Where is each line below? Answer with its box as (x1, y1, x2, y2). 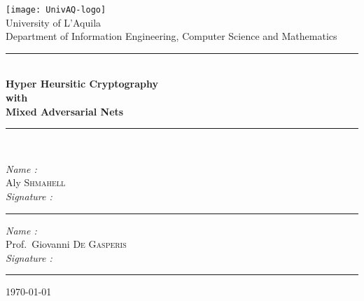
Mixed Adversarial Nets (6, 104, 124, 118)
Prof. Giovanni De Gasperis (6, 237, 127, 251)
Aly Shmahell (6, 175, 66, 190)
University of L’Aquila (6, 15, 101, 29)
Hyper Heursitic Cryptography (6, 76, 158, 91)
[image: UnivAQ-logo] (6, 5, 106, 15)
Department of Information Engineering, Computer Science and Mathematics (6, 29, 337, 43)
